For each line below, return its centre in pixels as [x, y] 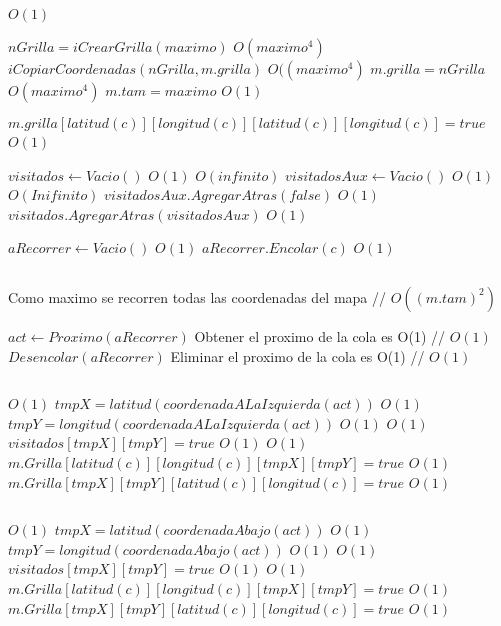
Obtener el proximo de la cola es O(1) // [319, 335]
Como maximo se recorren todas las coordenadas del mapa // [197, 296]
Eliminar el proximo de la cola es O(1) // [297, 355]
